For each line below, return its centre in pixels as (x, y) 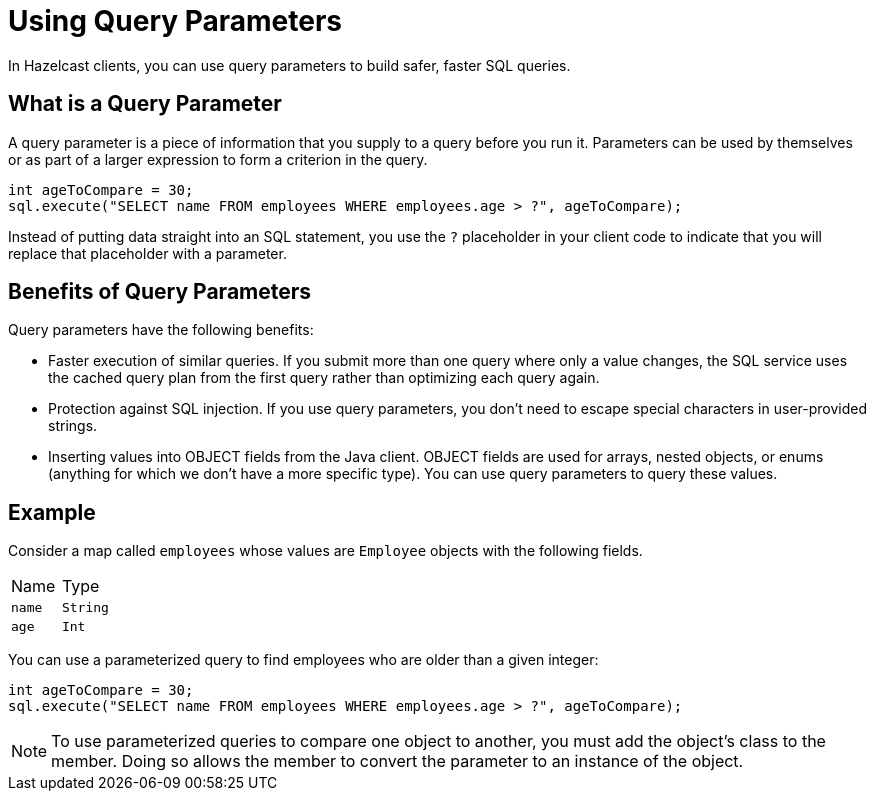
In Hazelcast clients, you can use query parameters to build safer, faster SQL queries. (289, 65)
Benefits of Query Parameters (160, 292)
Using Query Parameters (175, 21)
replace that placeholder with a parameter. (147, 253)
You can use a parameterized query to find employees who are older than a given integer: (303, 660)
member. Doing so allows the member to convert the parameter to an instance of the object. (397, 761)
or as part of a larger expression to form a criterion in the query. (218, 159)
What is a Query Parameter (145, 104)
